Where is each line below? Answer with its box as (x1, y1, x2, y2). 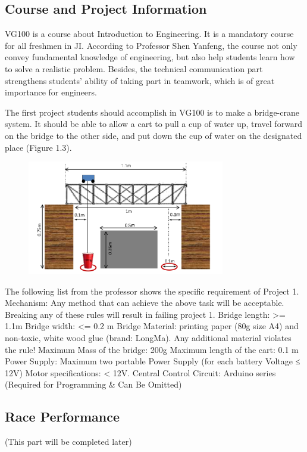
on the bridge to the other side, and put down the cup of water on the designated (5, 129, 302, 141)
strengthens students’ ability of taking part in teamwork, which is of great (5, 74, 275, 86)
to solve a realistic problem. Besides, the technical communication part (5, 62, 263, 75)
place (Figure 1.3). (5, 141, 72, 153)
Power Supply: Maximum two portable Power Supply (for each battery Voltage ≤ (5, 355, 300, 367)
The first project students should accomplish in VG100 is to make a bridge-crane (5, 106, 299, 118)
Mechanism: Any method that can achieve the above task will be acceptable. (5, 296, 284, 309)
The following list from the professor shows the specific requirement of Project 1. (5, 284, 299, 297)
